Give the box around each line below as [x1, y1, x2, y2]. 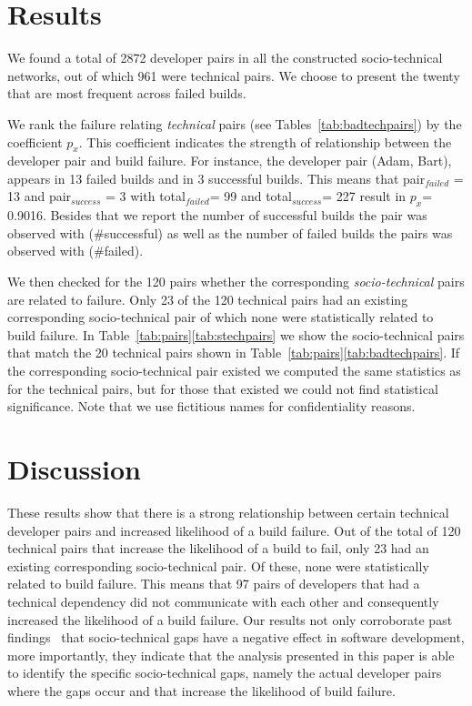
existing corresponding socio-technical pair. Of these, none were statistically [7, 556, 429, 575]
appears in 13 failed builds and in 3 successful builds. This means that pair [7, 168, 426, 187]
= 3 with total [105, 187, 186, 206]
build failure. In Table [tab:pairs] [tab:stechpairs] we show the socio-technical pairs [7, 325, 465, 344]
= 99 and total [209, 187, 292, 206]
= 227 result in [322, 187, 407, 206]
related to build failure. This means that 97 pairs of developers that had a [7, 574, 420, 593]
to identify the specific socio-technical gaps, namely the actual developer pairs [7, 663, 442, 682]
